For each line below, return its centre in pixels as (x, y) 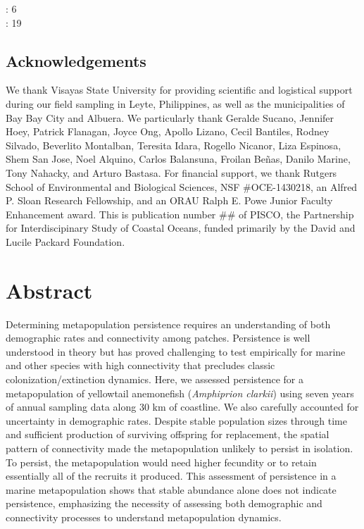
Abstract (49, 290)
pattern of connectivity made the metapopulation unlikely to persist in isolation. (180, 448)
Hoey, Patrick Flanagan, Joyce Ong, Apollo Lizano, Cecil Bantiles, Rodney (168, 131)
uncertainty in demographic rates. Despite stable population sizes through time (176, 420)
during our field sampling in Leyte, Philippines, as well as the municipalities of (175, 103)
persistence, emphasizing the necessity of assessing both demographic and (164, 503)
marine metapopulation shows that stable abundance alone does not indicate (171, 489)
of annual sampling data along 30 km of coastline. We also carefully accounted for (182, 407)
